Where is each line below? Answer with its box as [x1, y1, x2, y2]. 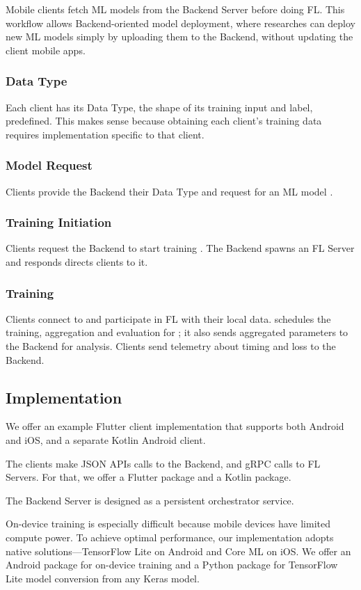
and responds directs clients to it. [6, 255, 148, 269]
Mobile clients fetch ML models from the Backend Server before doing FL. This [6, 2, 345, 16]
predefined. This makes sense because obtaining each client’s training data [6, 113, 322, 128]
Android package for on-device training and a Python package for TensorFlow [6, 557, 338, 572]
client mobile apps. [6, 42, 86, 57]
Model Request [6, 157, 93, 174]
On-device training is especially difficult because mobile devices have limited [6, 516, 330, 531]
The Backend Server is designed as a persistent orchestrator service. [6, 493, 294, 507]
